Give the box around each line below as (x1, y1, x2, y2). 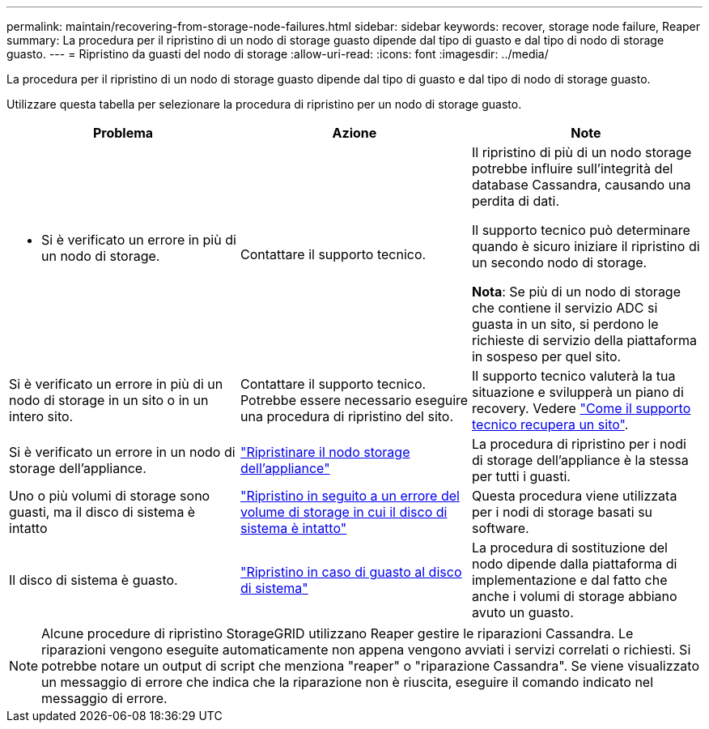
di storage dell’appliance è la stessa (471, 452, 689, 468)
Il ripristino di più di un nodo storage (471, 144, 692, 160)
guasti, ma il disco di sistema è (9, 504, 196, 520)
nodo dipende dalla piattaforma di (471, 556, 677, 572)
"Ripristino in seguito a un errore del (240, 488, 460, 504)
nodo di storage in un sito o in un (9, 392, 209, 408)
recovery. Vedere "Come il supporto (471, 400, 691, 416)
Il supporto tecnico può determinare (471, 222, 690, 238)
